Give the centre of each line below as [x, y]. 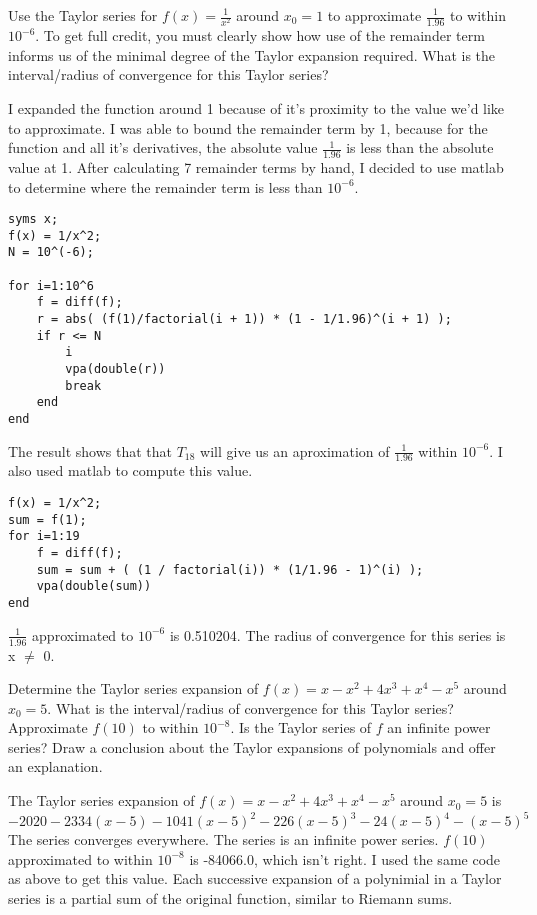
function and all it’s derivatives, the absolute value [163, 147]
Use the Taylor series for [83, 15]
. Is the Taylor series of [301, 727]
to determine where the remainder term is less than [165, 186]
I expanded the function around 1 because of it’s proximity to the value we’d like [256, 107]
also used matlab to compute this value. [130, 470]
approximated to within [80, 858]
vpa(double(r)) [115, 369]
